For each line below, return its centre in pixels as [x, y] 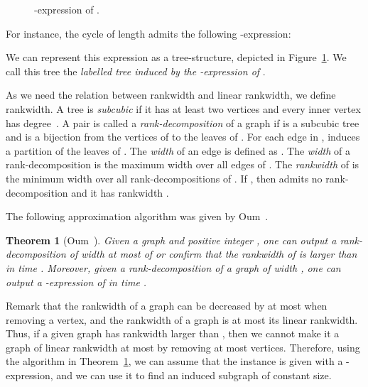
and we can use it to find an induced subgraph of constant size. [194, 375]
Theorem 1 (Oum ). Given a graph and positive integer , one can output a [171, 240]
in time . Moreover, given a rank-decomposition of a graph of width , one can [173, 267]
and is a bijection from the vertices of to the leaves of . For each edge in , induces [183, 137]
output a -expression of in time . [76, 282]
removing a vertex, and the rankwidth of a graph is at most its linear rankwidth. [182, 319]
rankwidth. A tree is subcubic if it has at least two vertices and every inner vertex [183, 108]
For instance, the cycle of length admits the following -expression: [148, 33]
